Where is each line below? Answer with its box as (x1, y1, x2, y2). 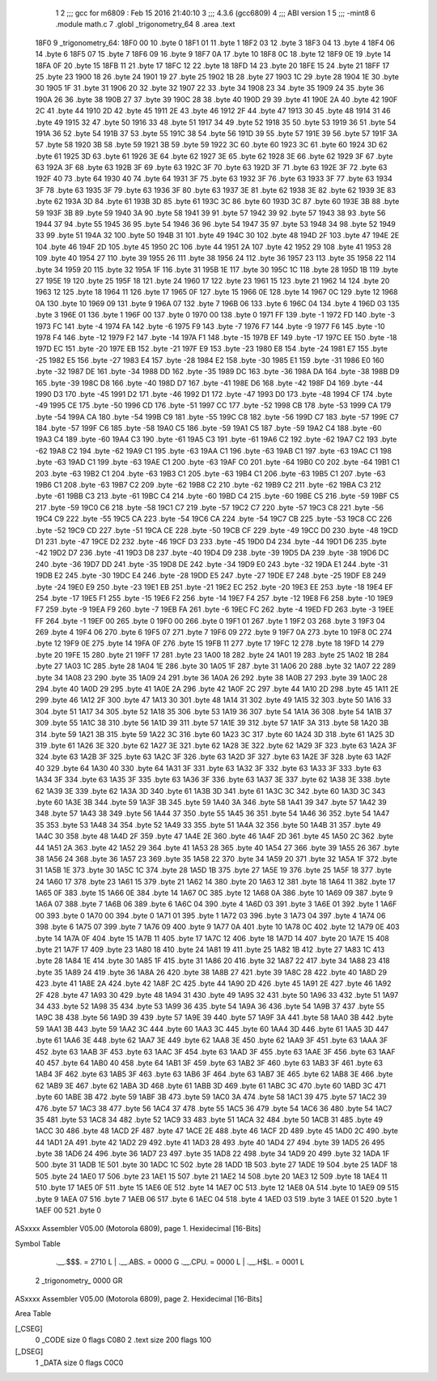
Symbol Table (15, 1238, 61, 1248)
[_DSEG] (15, 1346, 44, 1356)
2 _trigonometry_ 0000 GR (35, 1276, 123, 1285)
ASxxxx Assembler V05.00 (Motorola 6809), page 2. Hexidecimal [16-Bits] (15, 1294, 263, 1303)
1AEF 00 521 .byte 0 (35, 1205, 101, 1215)
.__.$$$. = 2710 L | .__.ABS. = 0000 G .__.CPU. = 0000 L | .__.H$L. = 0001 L (55, 1257, 305, 1267)
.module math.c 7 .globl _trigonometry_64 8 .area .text (55, 19, 235, 29)
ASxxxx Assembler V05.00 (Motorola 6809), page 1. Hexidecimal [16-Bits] (15, 1224, 261, 1234)
